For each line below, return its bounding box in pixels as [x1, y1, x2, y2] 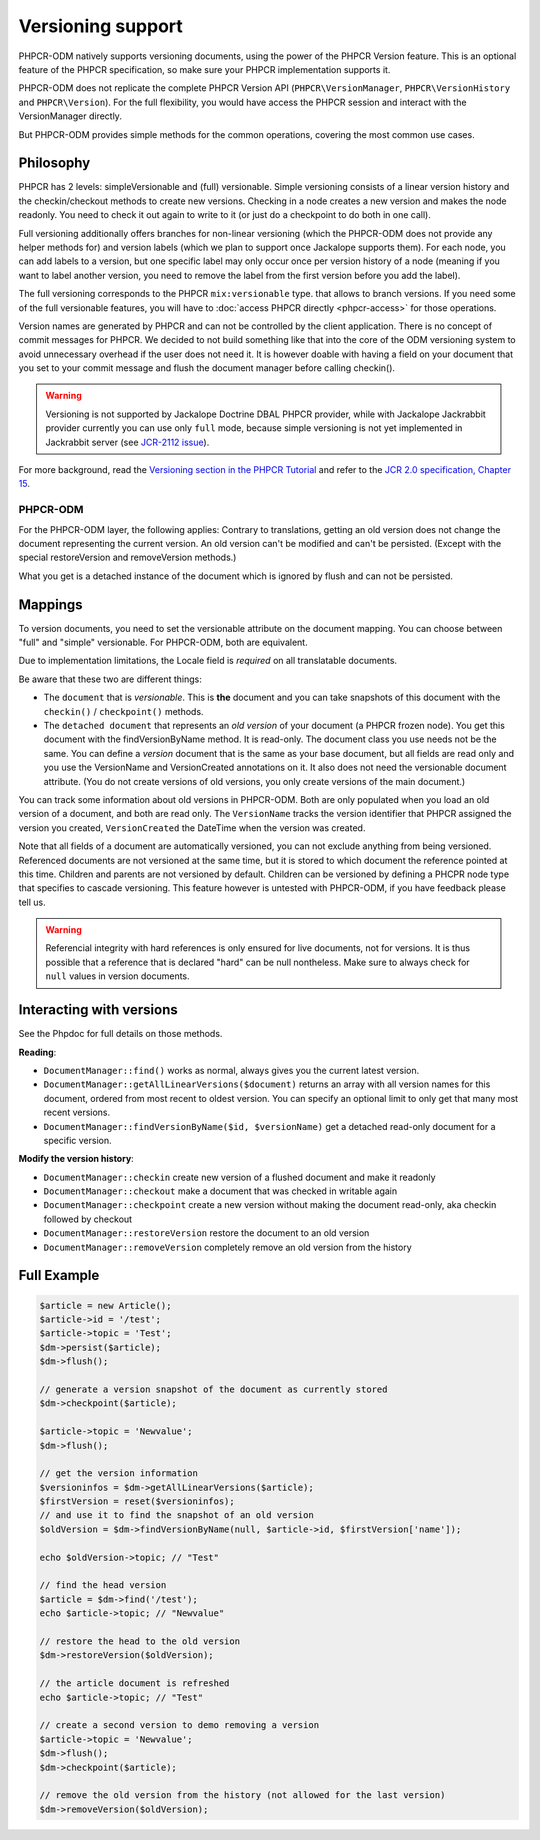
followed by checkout [43, 1213, 133, 1225]
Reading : [18, 1046, 57, 1058]
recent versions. [43, 1106, 111, 1119]
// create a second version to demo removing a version [39, 1720, 320, 1731]
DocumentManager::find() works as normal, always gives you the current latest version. [43, 1064, 420, 1076]
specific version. [43, 1134, 112, 1146]
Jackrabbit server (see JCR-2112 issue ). [45, 436, 210, 448]
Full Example [18, 1267, 100, 1284]
